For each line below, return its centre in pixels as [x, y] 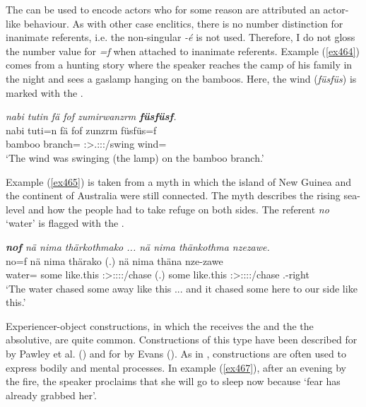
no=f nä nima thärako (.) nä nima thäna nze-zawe [114, 260]
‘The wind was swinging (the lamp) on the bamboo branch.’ [135, 157]
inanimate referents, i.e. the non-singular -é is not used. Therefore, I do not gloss [181, 37]
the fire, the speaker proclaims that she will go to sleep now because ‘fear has [173, 381]
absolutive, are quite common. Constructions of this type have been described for [182, 340]
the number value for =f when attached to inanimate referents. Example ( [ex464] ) [183, 51]
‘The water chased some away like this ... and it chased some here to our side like [182, 288]
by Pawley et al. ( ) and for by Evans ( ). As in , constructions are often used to [176, 354]
